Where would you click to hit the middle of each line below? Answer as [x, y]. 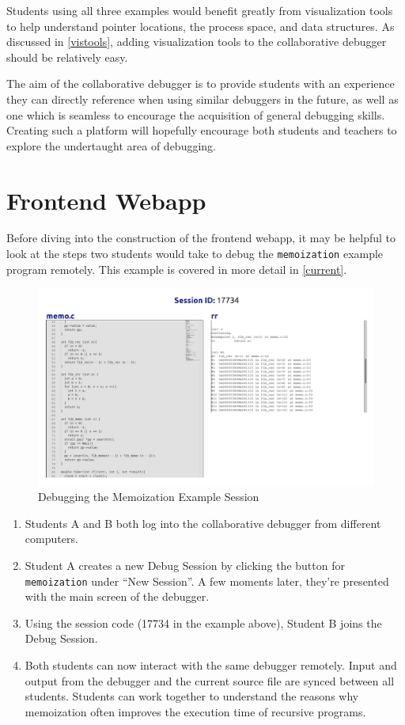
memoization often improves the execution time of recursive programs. [195, 711]
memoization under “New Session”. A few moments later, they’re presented [207, 581]
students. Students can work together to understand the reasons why [192, 696]
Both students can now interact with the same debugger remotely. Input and [211, 664]
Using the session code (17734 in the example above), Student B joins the [203, 623]
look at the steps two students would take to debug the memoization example [195, 254]
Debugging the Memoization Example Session [149, 497]
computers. [51, 539]
